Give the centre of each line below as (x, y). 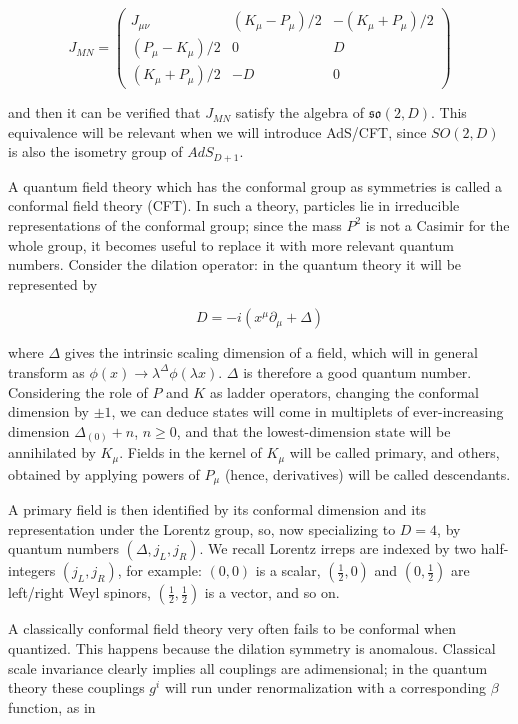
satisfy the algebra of (299, 112)
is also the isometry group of (95, 151)
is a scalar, (288, 570)
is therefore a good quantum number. (357, 371)
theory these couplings (76, 687)
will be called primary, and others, (394, 452)
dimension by (48, 411)
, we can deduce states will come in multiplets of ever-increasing (307, 411)
